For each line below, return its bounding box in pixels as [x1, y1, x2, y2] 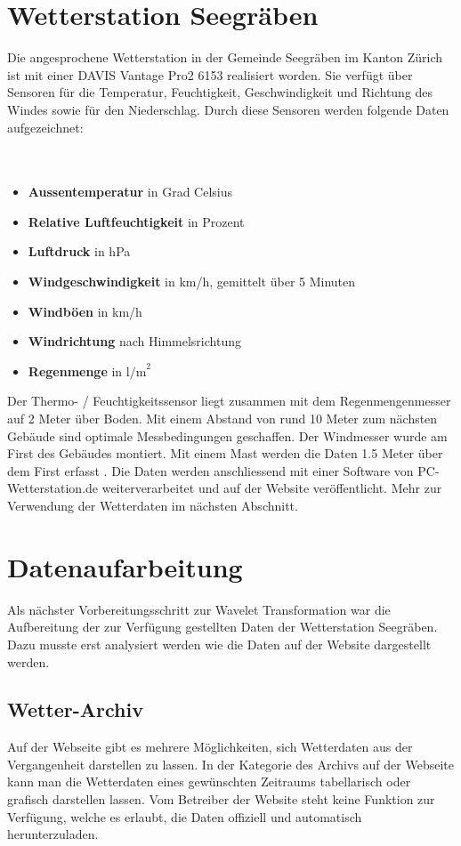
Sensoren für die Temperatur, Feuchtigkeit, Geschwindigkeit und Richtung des [7, 83, 433, 101]
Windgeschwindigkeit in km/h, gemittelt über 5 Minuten [28, 272, 356, 291]
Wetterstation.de [7, 479, 99, 497]
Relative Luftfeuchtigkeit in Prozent [28, 212, 245, 230]
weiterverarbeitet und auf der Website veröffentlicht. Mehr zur [101, 479, 442, 497]
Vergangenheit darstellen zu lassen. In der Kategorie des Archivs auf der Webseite [7, 754, 454, 773]
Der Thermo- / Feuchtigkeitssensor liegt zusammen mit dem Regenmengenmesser [7, 391, 451, 410]
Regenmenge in [28, 361, 123, 380]
